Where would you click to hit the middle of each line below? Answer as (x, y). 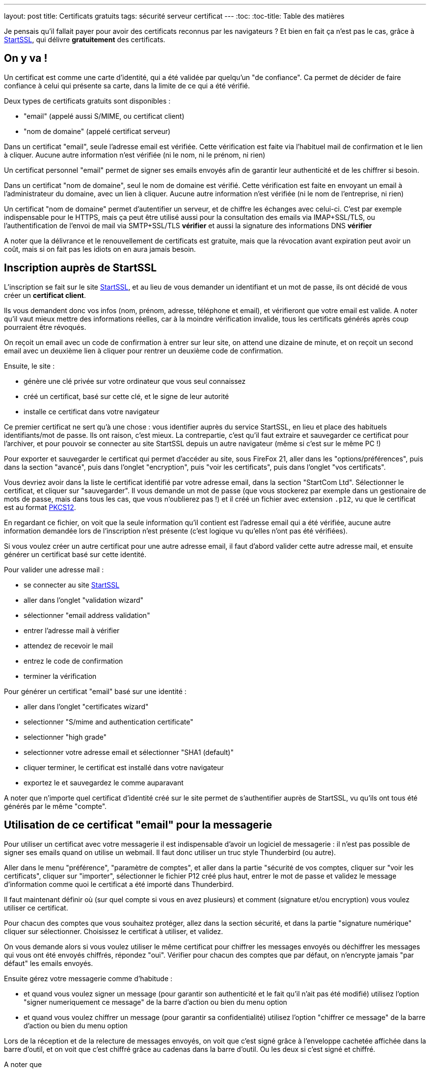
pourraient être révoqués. (45, 327)
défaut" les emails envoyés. (49, 963)
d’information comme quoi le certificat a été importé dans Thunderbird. (119, 884)
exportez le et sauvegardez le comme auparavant (104, 782)
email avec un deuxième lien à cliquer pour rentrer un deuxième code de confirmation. (144, 350)
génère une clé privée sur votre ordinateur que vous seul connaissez (135, 381)
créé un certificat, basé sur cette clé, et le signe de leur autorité (126, 396)
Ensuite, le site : (29, 366)
